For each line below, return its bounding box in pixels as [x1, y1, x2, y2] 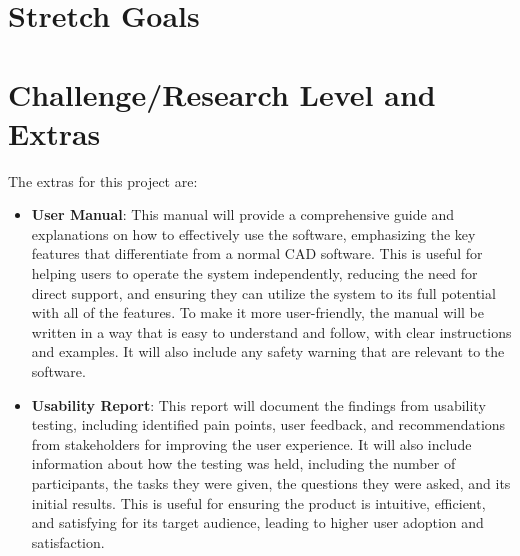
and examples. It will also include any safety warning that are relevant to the [31, 341, 505, 362]
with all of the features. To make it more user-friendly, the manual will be [31, 302, 484, 323]
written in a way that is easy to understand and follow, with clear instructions [31, 321, 512, 342]
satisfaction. [31, 531, 105, 552]
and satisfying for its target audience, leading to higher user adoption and [31, 512, 484, 533]
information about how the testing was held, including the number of [31, 453, 456, 474]
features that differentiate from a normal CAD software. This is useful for [31, 243, 483, 264]
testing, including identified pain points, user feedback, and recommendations [31, 414, 506, 435]
